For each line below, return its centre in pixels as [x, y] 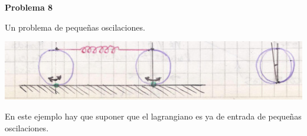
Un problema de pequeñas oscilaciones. [75, 27]
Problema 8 [29, 7]
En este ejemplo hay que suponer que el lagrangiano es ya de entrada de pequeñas [153, 116]
